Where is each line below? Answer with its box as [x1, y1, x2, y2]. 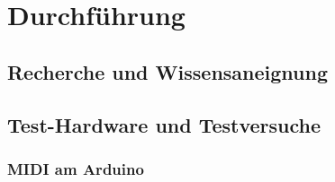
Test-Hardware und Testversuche [7, 110, 321, 138]
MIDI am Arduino [7, 157, 144, 179]
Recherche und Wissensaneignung [7, 57, 328, 85]
